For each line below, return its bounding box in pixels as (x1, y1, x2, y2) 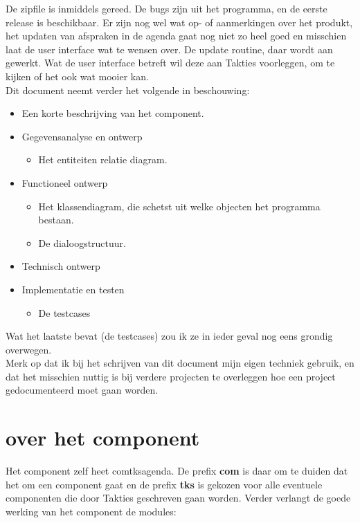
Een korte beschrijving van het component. (21, 106, 204, 120)
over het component (6, 423, 200, 452)
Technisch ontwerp (21, 259, 100, 273)
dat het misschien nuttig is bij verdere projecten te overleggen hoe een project (6, 369, 336, 383)
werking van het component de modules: (6, 504, 177, 518)
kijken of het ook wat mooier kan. (6, 68, 149, 83)
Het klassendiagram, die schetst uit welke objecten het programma (38, 199, 321, 213)
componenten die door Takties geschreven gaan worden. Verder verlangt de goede (6, 490, 351, 505)
